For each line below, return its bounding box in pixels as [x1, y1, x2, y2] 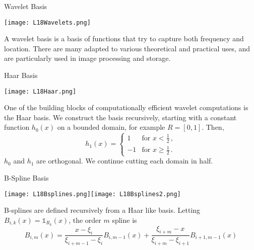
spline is [112, 214, 137, 225]
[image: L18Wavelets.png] [4, 19, 91, 26]
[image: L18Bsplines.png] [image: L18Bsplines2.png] [4, 190, 181, 198]
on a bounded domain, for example [57, 122, 165, 132]
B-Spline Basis [4, 172, 49, 183]
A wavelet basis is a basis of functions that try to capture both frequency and [4, 33, 244, 44]
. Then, [202, 122, 224, 132]
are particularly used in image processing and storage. [4, 53, 171, 63]
